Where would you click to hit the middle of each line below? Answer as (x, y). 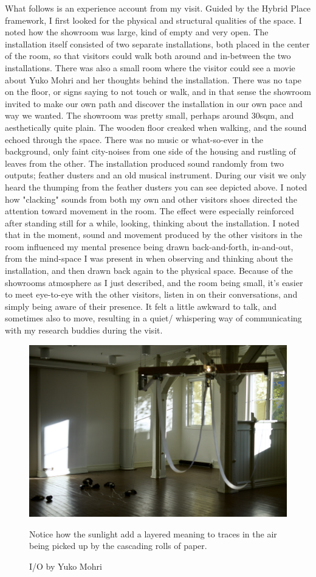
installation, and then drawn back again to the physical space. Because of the (149, 271)
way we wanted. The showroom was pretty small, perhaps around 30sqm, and (149, 115)
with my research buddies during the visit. (84, 330)
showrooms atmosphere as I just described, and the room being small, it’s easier (154, 282)
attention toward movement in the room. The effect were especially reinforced (149, 211)
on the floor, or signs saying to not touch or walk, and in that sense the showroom (158, 92)
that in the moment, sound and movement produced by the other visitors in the (154, 235)
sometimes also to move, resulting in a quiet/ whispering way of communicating (153, 318)
